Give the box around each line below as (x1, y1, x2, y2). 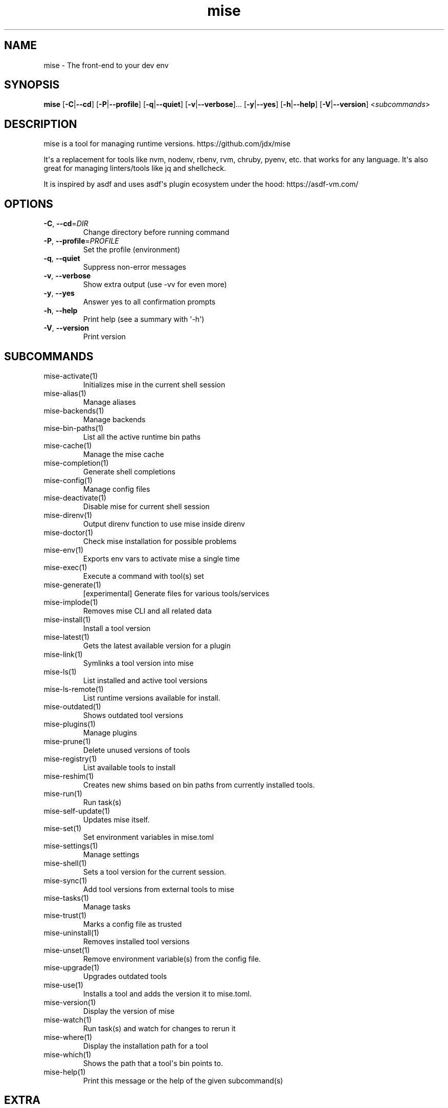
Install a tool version (83, 623, 151, 633)
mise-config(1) (43, 475, 93, 485)
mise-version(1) (43, 997, 96, 1007)
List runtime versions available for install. (83, 693, 220, 702)
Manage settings (83, 850, 140, 859)
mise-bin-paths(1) (43, 423, 104, 432)
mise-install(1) (43, 615, 91, 624)
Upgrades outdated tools (83, 971, 167, 981)
